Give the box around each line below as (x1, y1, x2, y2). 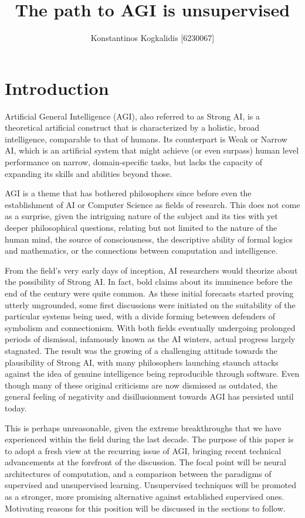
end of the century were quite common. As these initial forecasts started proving (5, 287, 294, 299)
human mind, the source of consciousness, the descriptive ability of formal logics (5, 233, 293, 245)
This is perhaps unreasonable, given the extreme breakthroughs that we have (5, 421, 282, 434)
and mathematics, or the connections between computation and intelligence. (5, 244, 278, 257)
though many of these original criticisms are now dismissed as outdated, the (5, 379, 277, 391)
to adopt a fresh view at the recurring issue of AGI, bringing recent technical (5, 444, 282, 456)
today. (5, 401, 27, 414)
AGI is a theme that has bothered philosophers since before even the (5, 187, 252, 199)
